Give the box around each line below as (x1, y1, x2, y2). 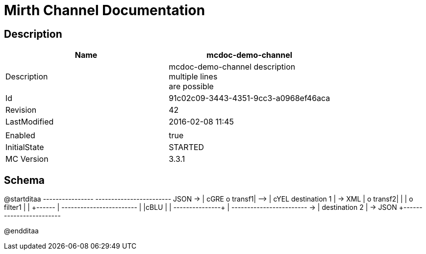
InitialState (5, 142, 44, 152)
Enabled (5, 130, 35, 141)
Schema (4, 174, 45, 186)
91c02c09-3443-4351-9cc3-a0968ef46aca (169, 93, 330, 103)
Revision (5, 105, 37, 115)
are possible (169, 81, 214, 92)
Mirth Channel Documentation (4, 2, 205, 19)
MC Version (5, 154, 49, 164)
